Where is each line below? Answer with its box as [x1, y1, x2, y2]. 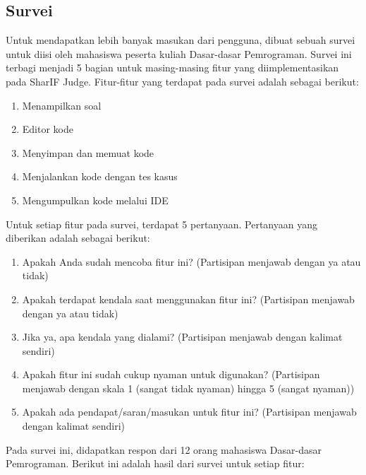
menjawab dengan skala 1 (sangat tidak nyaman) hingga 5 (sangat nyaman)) [22, 380, 355, 395]
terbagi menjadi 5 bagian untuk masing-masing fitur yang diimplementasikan [6, 60, 339, 75]
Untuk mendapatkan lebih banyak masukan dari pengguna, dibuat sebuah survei [6, 33, 355, 47]
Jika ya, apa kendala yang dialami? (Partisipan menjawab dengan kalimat [22, 329, 343, 344]
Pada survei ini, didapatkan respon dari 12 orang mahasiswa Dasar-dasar [6, 442, 322, 457]
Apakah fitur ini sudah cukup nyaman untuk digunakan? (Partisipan [22, 367, 320, 382]
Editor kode [22, 122, 73, 136]
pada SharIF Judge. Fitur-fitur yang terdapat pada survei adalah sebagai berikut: [6, 74, 359, 88]
